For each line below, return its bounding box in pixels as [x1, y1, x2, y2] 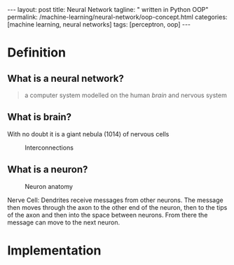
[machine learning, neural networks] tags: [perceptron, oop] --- [7, 20, 191, 29]
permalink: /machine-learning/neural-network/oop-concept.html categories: [7, 13, 228, 21]
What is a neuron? [7, 164, 88, 176]
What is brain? [7, 111, 72, 123]
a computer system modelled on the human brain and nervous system [24, 91, 228, 99]
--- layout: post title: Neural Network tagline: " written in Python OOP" [7, 6, 209, 13]
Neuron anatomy [25, 182, 74, 190]
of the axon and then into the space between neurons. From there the [7, 210, 208, 219]
